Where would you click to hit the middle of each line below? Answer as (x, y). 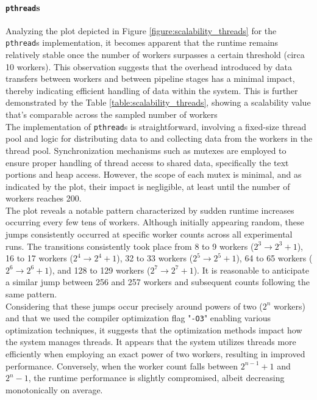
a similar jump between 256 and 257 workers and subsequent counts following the (158, 282)
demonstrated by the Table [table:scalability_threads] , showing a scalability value (158, 102)
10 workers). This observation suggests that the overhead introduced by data (149, 66)
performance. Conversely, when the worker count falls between (122, 365)
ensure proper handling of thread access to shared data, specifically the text (147, 162)
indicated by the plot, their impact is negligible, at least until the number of (148, 186)
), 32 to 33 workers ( (155, 258)
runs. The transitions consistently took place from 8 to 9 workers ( (130, 246)
